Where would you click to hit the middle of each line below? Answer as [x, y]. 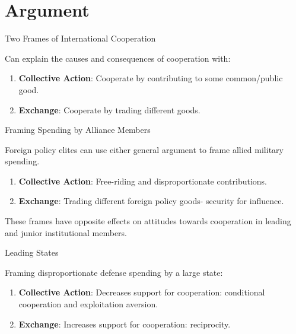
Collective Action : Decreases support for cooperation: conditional [142, 292]
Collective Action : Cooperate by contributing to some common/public [151, 78]
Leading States [32, 252]
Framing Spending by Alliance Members [78, 130]
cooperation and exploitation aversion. [88, 304]
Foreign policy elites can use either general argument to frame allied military [144, 149]
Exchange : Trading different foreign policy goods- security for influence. [151, 201]
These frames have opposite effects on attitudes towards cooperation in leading [148, 221]
